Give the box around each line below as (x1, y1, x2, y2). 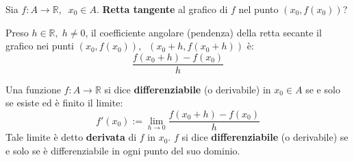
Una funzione (5, 82, 61, 96)
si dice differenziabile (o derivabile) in (104, 82, 271, 96)
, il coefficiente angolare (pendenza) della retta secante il (85, 25, 322, 39)
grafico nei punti (5, 38, 75, 53)
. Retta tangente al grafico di (96, 2, 228, 16)
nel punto (238, 2, 279, 16)
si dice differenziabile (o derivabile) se (181, 130, 349, 144)
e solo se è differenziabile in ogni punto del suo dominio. (5, 143, 240, 157)
